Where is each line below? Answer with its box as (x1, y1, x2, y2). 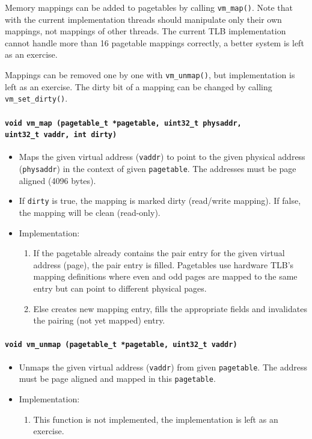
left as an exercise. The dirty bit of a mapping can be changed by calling (5, 80, 272, 93)
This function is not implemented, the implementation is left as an (33, 413, 278, 425)
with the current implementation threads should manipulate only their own (5, 13, 282, 25)
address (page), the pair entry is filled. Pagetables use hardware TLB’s (33, 258, 294, 271)
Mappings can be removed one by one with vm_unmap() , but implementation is (5, 69, 295, 81)
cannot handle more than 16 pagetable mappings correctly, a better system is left (5, 36, 304, 49)
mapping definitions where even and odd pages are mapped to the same (33, 270, 298, 283)
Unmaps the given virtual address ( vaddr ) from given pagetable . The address (19, 360, 307, 373)
